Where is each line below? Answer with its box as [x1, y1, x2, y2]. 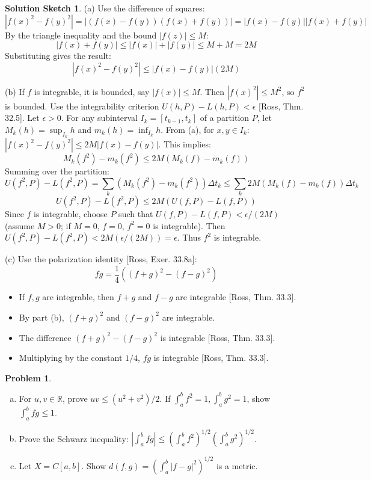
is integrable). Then [153, 219, 225, 232]
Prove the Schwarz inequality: [19, 432, 129, 445]
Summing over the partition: [5, 165, 109, 177]
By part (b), [19, 310, 64, 323]
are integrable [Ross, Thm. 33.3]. [176, 291, 296, 303]
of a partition [200, 111, 250, 124]
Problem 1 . [5, 371, 52, 384]
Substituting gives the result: [5, 49, 111, 62]
